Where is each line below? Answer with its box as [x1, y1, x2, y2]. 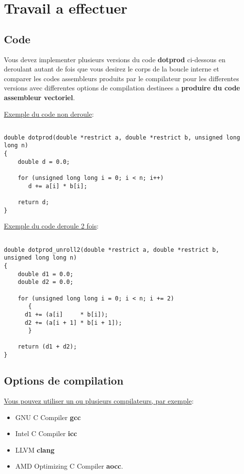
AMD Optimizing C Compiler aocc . [15, 461, 123, 471]
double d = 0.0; [17, 158, 70, 165]
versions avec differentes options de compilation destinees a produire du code [4, 83, 240, 93]
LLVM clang [15, 444, 55, 455]
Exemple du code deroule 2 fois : [4, 221, 99, 231]
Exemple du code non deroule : [4, 108, 94, 119]
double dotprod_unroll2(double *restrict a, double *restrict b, [4, 246, 219, 253]
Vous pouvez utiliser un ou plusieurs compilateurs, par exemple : [4, 396, 194, 405]
